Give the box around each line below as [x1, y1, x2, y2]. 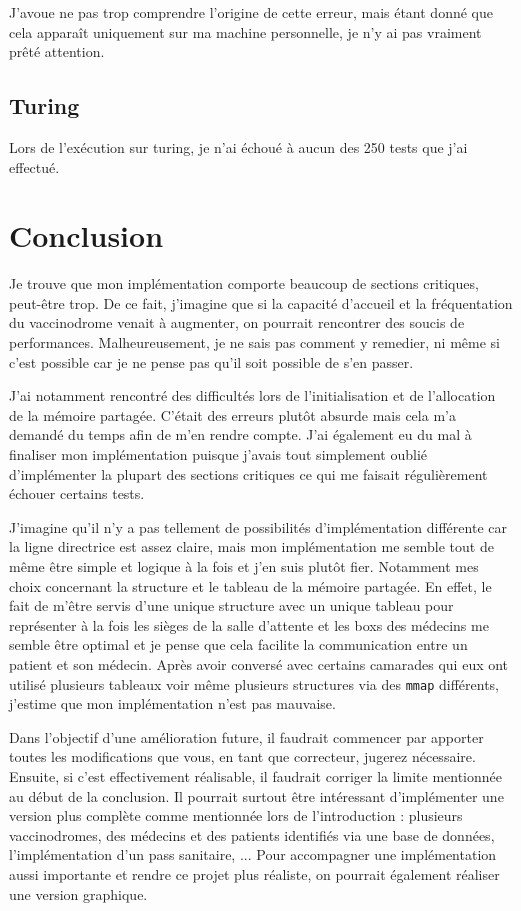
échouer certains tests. [9, 483, 145, 504]
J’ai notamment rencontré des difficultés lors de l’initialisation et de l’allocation [9, 385, 496, 406]
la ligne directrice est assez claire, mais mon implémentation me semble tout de [9, 536, 494, 557]
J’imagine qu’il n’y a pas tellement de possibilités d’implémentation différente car [9, 516, 507, 537]
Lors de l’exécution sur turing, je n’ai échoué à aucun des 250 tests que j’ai [9, 136, 468, 157]
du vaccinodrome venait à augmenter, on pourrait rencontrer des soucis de [9, 312, 465, 333]
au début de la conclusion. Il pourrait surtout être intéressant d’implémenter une [9, 785, 504, 806]
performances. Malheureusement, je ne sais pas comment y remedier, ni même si [9, 332, 500, 353]
